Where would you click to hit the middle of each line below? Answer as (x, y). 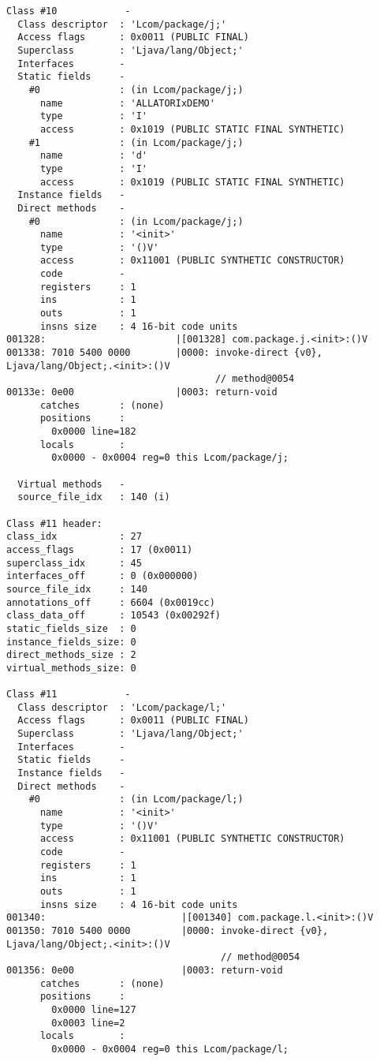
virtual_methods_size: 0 (71, 668)
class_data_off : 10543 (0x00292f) (114, 616)
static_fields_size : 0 (71, 628)
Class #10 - (69, 11)
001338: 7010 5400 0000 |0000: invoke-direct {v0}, (164, 353)
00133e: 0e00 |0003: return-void (142, 392)
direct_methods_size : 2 (71, 655)
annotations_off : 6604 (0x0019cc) (111, 602)
